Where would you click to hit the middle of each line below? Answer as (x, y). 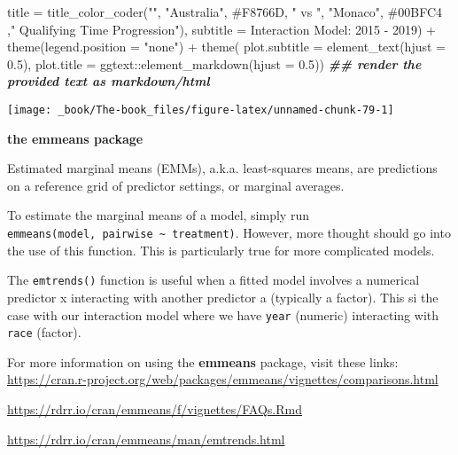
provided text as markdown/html (109, 81)
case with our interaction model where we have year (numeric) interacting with (223, 314)
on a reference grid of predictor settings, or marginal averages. (176, 185)
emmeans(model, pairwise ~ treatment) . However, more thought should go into (229, 232)
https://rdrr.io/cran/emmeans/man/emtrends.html (146, 439)
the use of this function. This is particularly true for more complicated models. (221, 250)
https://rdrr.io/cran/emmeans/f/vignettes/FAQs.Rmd (155, 409)
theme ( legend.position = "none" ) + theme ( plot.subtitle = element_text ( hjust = (226, 47)
